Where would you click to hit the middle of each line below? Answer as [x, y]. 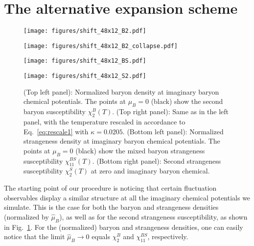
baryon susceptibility [55, 111]
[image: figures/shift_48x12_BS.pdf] [85, 61]
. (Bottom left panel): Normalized [173, 131]
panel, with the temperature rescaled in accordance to [104, 121]
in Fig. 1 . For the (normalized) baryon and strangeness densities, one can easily [124, 227]
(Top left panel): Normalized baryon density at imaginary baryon [121, 91]
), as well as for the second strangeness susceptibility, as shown [153, 216]
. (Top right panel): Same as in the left [171, 111]
